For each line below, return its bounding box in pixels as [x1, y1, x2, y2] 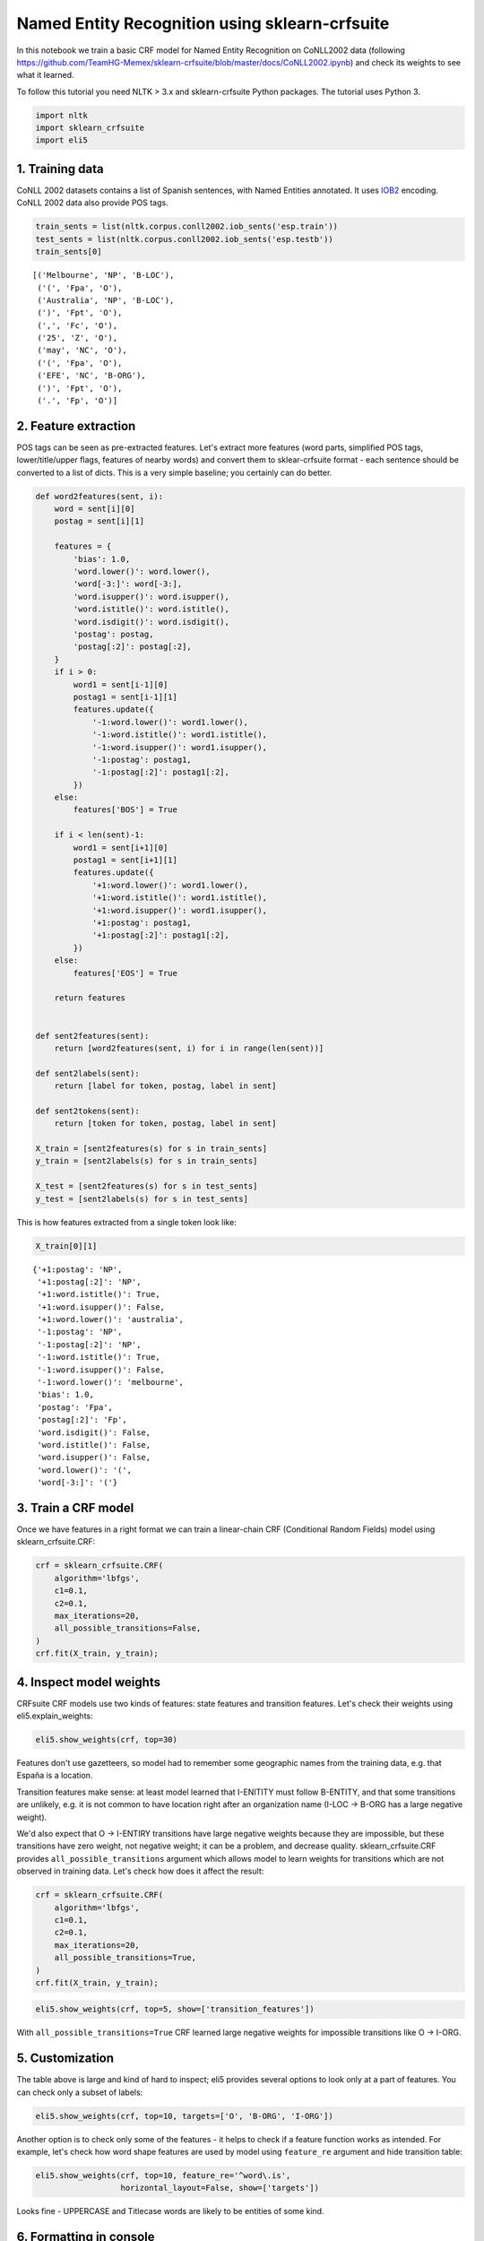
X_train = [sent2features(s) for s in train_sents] [35, 1144, 268, 1154]
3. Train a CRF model [16, 1500, 134, 1515]
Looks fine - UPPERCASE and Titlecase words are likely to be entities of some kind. [16, 2206, 324, 2217]
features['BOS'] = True [73, 805, 178, 815]
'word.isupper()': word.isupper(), [73, 592, 230, 601]
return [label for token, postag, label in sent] [54, 1081, 277, 1091]
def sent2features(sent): [35, 1031, 150, 1041]
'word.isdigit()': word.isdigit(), [73, 617, 230, 627]
